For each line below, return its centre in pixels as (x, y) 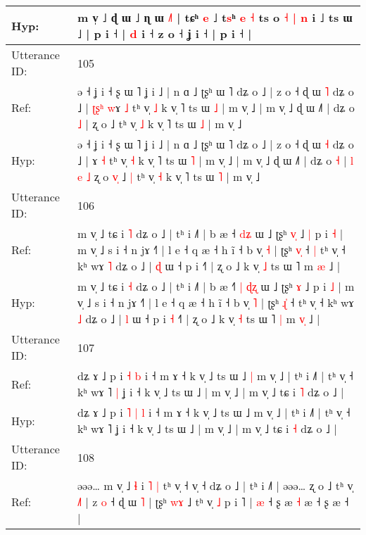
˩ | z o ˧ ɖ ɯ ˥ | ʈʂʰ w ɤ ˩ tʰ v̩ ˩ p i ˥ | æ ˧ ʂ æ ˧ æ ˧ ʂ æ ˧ (213, 502)
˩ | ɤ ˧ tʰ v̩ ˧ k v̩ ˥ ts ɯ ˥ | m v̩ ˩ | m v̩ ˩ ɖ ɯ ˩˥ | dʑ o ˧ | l (215, 160)
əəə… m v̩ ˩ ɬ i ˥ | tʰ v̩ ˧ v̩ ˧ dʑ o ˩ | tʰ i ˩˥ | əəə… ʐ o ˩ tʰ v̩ (215, 485)
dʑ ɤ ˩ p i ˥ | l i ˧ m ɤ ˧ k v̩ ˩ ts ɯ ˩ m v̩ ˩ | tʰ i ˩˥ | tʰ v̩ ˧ (214, 412)
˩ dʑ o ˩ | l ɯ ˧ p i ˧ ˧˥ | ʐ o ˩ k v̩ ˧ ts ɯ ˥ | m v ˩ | (198, 319)
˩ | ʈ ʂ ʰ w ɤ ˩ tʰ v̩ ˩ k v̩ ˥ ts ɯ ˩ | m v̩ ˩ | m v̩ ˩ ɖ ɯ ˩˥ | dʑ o (216, 107)
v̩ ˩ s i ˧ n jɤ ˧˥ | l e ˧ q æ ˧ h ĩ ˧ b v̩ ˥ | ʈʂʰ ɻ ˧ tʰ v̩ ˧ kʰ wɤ (215, 302)
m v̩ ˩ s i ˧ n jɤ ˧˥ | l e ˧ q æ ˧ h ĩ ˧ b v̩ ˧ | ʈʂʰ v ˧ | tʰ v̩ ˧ (211, 250)
